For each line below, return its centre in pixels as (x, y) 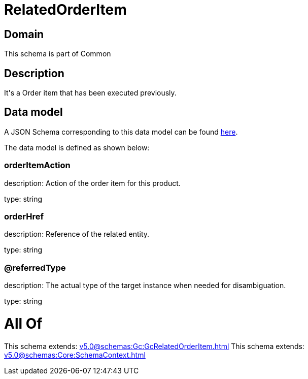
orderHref (24, 216)
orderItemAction (37, 165)
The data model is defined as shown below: (77, 147)
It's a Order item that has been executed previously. (90, 93)
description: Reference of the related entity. (77, 234)
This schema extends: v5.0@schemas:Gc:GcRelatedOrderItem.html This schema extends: (154, 346)
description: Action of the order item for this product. (92, 183)
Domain (24, 34)
